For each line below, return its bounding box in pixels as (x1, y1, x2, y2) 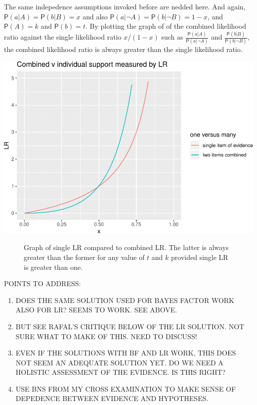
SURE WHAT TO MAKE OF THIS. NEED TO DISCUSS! (15, 331, 197, 341)
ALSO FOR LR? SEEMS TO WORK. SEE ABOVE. (15, 304, 177, 315)
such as (161, 32, 183, 42)
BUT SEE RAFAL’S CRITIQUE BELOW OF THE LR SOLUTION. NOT (15, 321, 245, 331)
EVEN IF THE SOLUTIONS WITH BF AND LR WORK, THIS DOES (15, 348, 236, 358)
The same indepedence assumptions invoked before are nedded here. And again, (4, 1, 246, 11)
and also (83, 11, 108, 21)
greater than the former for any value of (24, 252, 145, 262)
